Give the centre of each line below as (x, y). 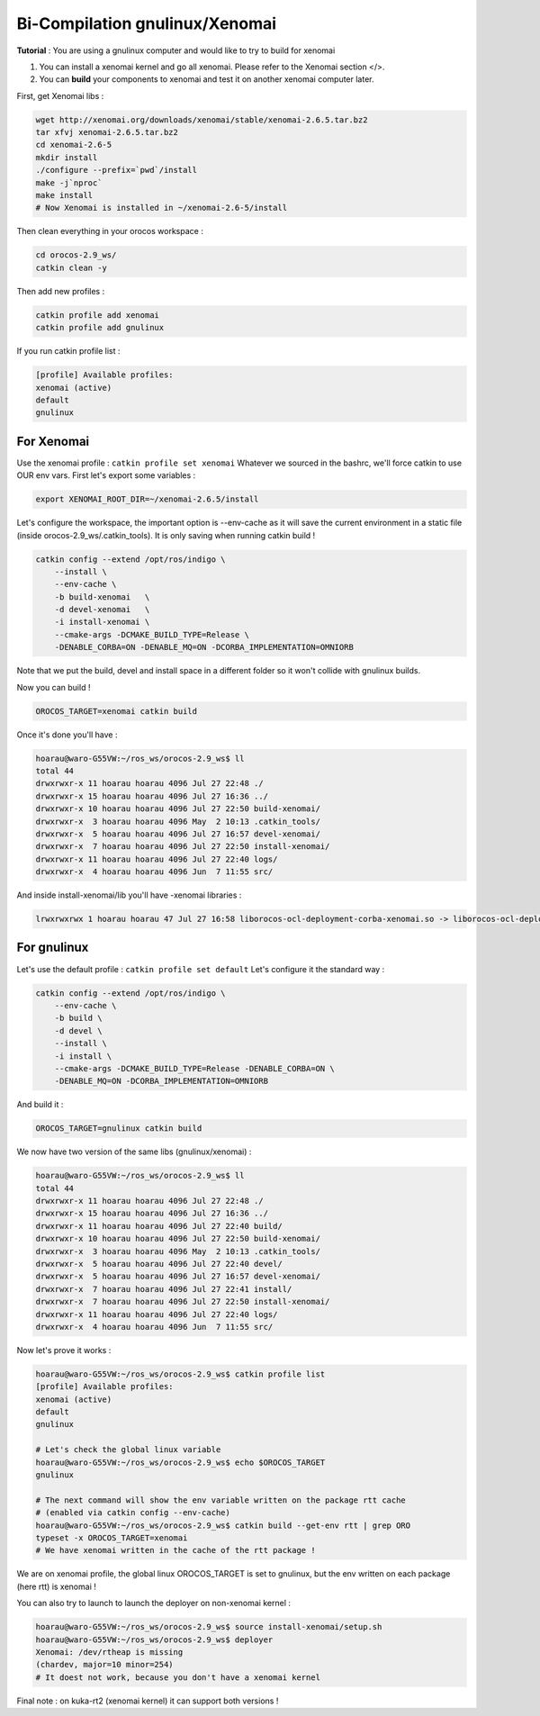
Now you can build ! (54, 687)
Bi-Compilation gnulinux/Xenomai (147, 23)
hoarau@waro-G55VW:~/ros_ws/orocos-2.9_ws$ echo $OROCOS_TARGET (180, 1462)
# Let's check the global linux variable (128, 1450)
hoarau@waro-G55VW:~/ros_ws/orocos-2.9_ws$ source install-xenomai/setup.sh (209, 1627)
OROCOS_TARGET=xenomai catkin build (117, 711)
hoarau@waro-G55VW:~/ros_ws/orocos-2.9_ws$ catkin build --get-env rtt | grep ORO (223, 1525)
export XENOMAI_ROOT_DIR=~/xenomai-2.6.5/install (147, 499)
